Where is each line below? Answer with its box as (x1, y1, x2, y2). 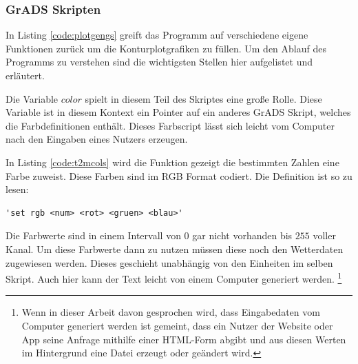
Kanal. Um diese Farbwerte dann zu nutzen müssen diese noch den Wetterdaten (6, 241, 344, 256)
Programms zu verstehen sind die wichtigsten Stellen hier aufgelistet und (6, 54, 313, 69)
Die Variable (6, 91, 59, 105)
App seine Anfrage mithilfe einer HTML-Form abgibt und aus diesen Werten (21, 332, 346, 346)
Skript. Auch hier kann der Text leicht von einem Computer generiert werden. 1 (6, 270, 342, 285)
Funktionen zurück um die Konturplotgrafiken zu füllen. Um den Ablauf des (6, 41, 326, 55)
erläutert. (6, 68, 45, 82)
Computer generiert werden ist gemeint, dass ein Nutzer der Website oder (21, 318, 333, 332)
